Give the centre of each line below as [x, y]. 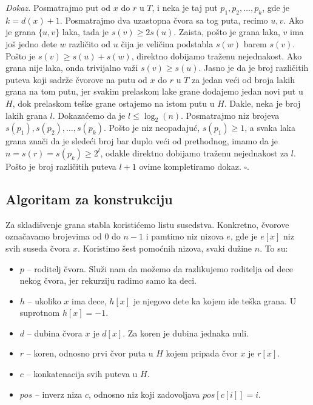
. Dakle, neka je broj [262, 103]
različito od [90, 43]
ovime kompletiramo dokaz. [190, 166]
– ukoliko [44, 300]
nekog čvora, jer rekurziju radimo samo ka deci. [108, 280]
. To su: [274, 248]
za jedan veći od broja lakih [243, 79]
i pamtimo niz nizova [185, 236]
